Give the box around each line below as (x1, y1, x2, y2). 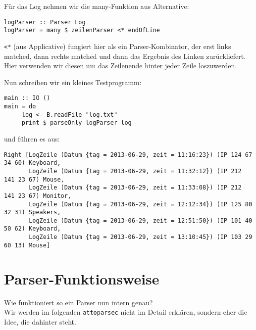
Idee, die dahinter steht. (4, 316, 76, 327)
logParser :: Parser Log (4, 18, 86, 26)
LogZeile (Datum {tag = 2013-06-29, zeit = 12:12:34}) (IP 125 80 (29, 200, 253, 208)
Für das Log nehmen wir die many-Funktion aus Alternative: (4, 1, 189, 11)
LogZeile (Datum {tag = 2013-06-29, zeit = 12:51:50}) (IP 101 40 (29, 217, 253, 224)
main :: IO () (4, 94, 51, 102)
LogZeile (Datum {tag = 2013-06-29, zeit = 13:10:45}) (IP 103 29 (29, 234, 253, 241)
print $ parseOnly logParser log (21, 119, 132, 127)
